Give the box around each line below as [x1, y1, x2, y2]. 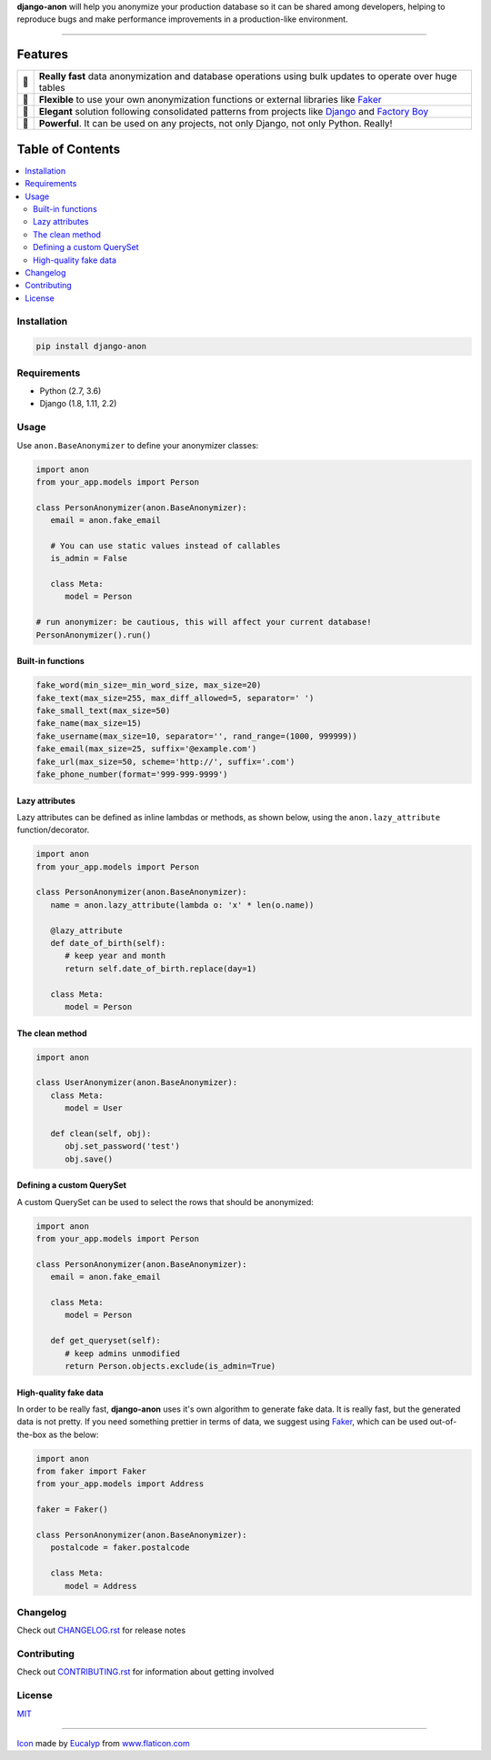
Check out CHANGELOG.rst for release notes [16, 1624, 186, 1636]
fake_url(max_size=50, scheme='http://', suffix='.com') [35, 756, 296, 767]
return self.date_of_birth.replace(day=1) [65, 963, 257, 973]
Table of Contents [16, 141, 121, 156]
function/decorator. [16, 824, 90, 836]
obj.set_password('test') [65, 1141, 181, 1152]
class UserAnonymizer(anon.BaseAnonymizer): [35, 1078, 238, 1088]
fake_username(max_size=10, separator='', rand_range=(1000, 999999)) [35, 730, 358, 741]
